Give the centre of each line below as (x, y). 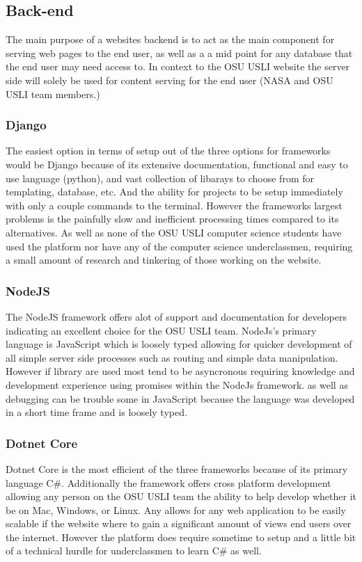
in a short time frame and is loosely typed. (96, 412)
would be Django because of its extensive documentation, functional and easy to (177, 164)
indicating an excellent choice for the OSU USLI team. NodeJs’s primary (161, 330)
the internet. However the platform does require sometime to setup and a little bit (181, 537)
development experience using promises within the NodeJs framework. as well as (177, 384)
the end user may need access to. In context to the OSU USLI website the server (178, 66)
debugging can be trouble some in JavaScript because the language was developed (180, 398)
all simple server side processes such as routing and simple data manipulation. (172, 357)
